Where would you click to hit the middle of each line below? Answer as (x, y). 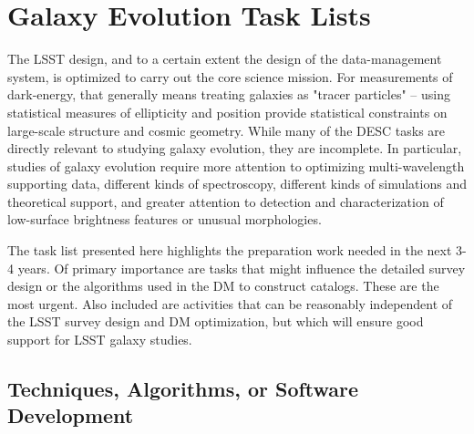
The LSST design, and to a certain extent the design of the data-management (225, 59)
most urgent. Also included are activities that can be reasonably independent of (230, 303)
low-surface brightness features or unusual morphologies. (165, 219)
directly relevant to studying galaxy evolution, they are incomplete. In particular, (235, 148)
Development (71, 415)
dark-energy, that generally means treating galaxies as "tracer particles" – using (229, 94)
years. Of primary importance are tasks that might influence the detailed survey (242, 268)
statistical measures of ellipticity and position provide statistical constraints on (227, 112)
